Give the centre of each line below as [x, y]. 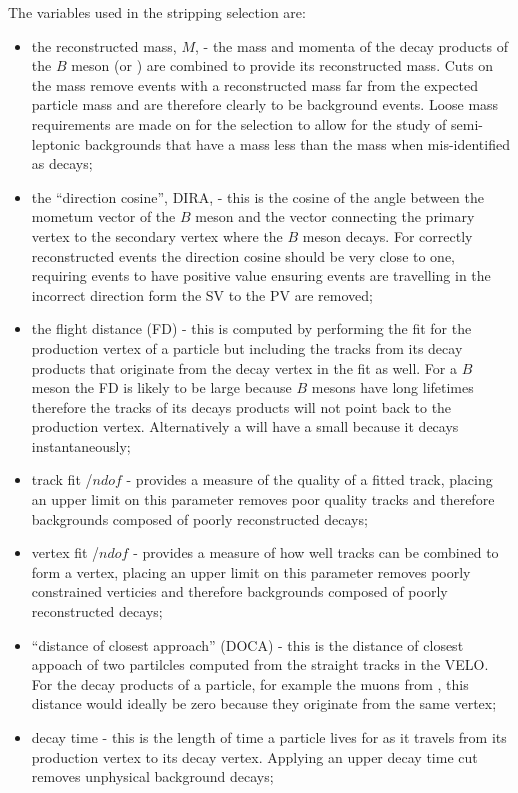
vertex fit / [65, 552]
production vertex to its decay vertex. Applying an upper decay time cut [254, 756]
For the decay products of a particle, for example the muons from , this [250, 683]
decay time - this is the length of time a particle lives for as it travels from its [269, 737]
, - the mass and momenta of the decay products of [351, 45]
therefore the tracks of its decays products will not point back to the [241, 406]
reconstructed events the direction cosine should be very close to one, [243, 255]
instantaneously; [81, 445]
